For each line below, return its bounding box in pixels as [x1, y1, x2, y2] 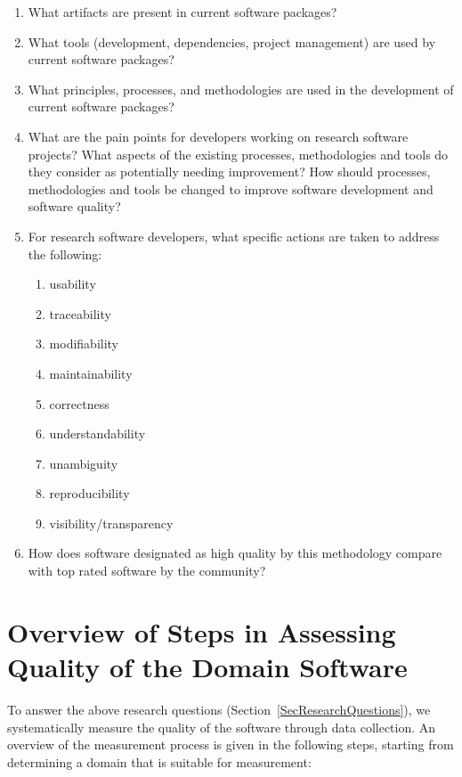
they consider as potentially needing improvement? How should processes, [28, 162, 431, 181]
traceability [49, 304, 111, 323]
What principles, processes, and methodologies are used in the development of [28, 79, 454, 98]
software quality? [28, 197, 121, 216]
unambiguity [49, 454, 118, 472]
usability [49, 274, 96, 293]
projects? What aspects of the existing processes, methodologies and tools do [28, 144, 449, 163]
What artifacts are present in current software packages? [28, 3, 337, 20]
